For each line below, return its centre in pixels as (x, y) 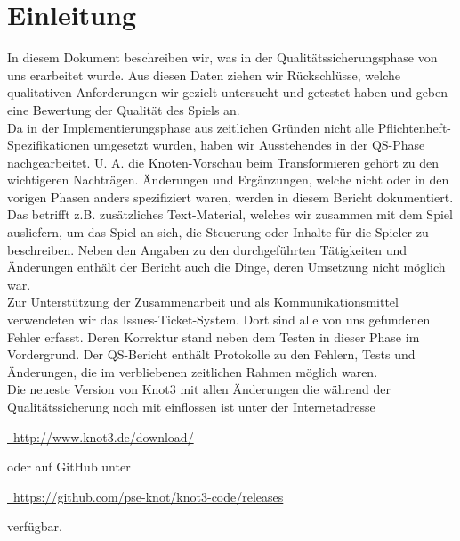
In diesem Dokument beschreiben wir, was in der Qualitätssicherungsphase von (222, 57)
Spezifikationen (48, 145)
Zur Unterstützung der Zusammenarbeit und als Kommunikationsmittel (203, 302)
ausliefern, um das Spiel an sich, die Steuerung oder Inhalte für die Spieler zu (218, 232)
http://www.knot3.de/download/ (103, 436)
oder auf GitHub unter (69, 467)
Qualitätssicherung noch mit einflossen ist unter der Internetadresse (191, 406)
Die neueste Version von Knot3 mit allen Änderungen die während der (199, 389)
